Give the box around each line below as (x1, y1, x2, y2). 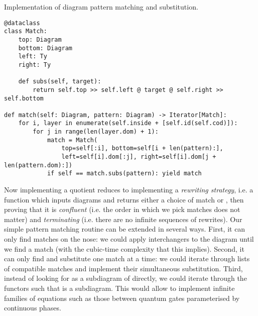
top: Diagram (18, 36, 62, 43)
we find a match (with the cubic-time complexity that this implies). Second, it (4, 243, 244, 254)
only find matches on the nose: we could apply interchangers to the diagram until (4, 234, 254, 244)
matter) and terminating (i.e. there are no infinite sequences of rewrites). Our (4, 214, 242, 224)
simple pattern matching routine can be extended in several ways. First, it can (4, 224, 245, 234)
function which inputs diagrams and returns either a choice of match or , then (4, 194, 244, 204)
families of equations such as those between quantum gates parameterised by (4, 292, 240, 303)
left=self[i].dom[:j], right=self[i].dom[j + (61, 153, 216, 161)
